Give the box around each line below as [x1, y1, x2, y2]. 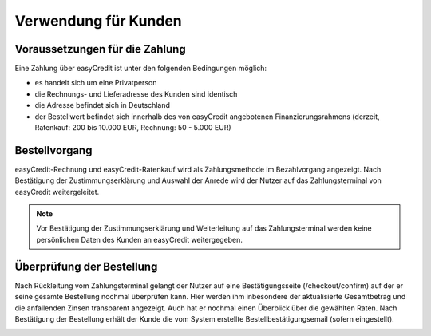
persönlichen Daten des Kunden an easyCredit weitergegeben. [36, 235, 243, 244]
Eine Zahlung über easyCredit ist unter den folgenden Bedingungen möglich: [14, 64, 267, 73]
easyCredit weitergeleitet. [14, 187, 100, 196]
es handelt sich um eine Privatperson [34, 78, 157, 88]
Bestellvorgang [14, 144, 93, 157]
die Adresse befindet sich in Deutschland [34, 101, 171, 110]
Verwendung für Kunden [14, 12, 183, 30]
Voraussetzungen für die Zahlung [14, 42, 187, 56]
